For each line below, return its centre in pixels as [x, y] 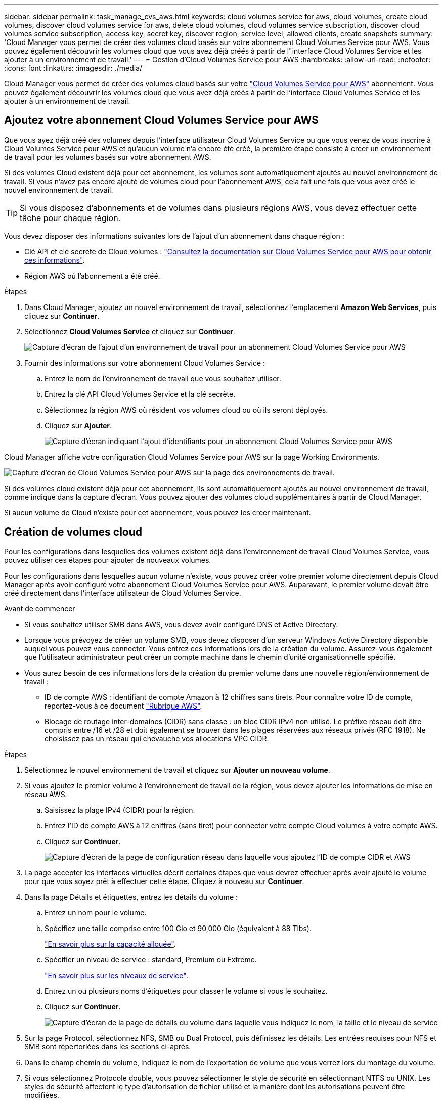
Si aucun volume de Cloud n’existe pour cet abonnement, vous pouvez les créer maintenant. [158, 512]
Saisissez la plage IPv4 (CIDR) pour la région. [120, 810]
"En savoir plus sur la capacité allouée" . [110, 944]
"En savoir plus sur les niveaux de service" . [116, 975]
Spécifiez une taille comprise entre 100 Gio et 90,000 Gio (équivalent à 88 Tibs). [178, 928]
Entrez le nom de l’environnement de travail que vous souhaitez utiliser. [163, 378]
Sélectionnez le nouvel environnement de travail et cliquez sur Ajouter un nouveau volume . [177, 770]
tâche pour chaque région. [70, 218]
